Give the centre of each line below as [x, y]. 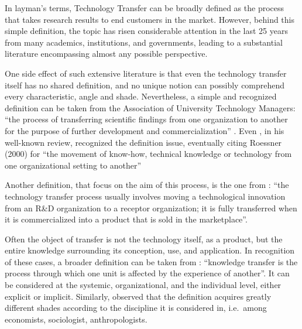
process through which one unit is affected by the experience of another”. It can [147, 273]
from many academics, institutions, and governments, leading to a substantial [144, 42]
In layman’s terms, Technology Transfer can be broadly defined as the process [145, 8]
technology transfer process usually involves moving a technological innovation [145, 196]
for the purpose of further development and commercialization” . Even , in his [145, 130]
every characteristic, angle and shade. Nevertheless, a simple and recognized [141, 96]
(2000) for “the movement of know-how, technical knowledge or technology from [148, 154]
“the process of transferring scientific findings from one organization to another [146, 119]
